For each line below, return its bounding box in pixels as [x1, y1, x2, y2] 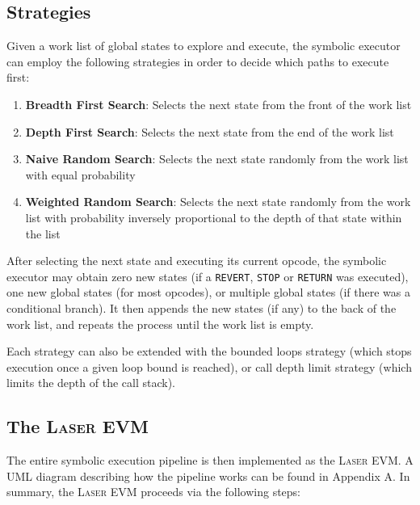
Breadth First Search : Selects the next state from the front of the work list [25, 95, 412, 112]
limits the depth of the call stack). [6, 374, 175, 391]
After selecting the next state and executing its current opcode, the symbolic [6, 252, 387, 269]
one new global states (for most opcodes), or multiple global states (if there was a [6, 284, 410, 301]
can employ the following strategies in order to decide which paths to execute [6, 53, 389, 69]
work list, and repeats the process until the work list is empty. [6, 315, 314, 332]
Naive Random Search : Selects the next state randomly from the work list [25, 150, 409, 167]
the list [25, 225, 61, 242]
